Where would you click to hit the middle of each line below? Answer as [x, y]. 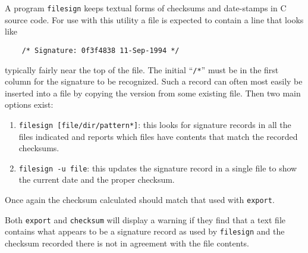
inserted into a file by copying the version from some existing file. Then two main [153, 93]
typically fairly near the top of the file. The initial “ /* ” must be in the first [142, 69]
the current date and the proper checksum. [97, 179]
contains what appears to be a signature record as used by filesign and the [145, 231]
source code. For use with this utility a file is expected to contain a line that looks [154, 19]
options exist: [29, 104]
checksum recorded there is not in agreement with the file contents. [127, 243]
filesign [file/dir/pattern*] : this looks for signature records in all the [155, 124]
